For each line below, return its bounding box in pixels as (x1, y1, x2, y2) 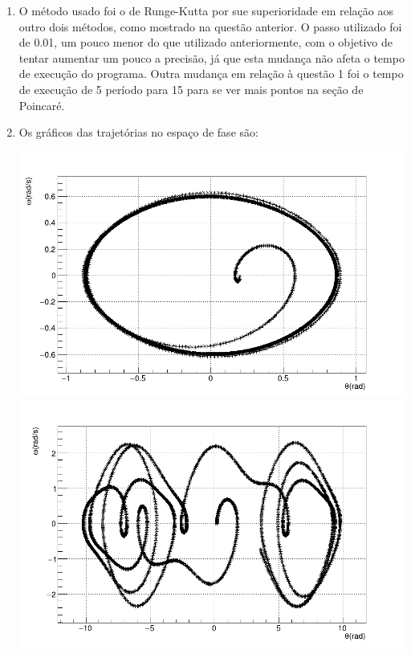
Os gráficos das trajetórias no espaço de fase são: (18, 124, 258, 141)
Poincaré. (18, 96, 65, 113)
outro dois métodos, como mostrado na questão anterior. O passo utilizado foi (18, 18, 402, 35)
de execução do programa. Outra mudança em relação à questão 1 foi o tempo (18, 65, 404, 82)
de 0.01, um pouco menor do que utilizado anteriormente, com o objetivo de (18, 34, 393, 51)
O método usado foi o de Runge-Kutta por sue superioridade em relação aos (18, 2, 393, 18)
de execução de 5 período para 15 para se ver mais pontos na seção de (18, 80, 364, 97)
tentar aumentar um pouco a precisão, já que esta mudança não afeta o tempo (18, 49, 405, 66)
